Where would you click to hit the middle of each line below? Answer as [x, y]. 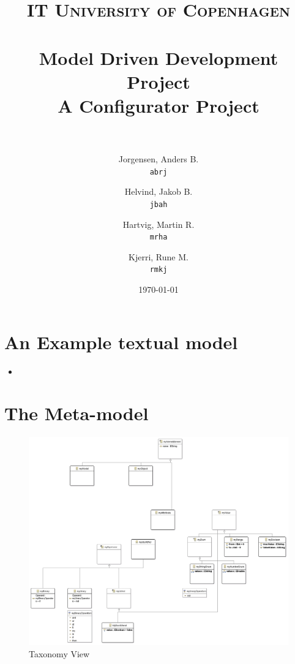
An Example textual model [121, 341]
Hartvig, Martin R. [159, 224]
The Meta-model [77, 413]
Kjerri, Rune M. [159, 256]
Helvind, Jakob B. [159, 191]
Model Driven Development [159, 57]
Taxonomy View [59, 653]
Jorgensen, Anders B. [159, 159]
